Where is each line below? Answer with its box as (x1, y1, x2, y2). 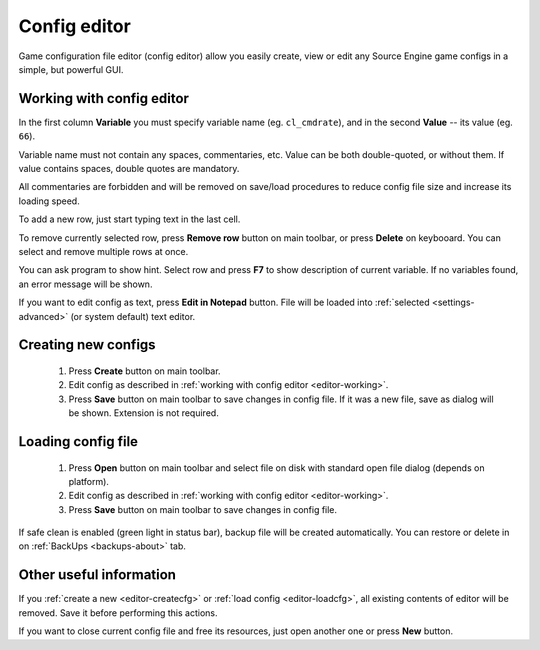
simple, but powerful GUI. (18, 63, 124, 75)
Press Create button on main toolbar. (68, 365, 221, 377)
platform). (68, 475, 110, 487)
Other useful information (18, 566, 177, 584)
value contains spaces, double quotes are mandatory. (18, 163, 240, 175)
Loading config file (18, 433, 139, 450)
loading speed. (18, 195, 80, 207)
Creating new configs (18, 336, 156, 354)
